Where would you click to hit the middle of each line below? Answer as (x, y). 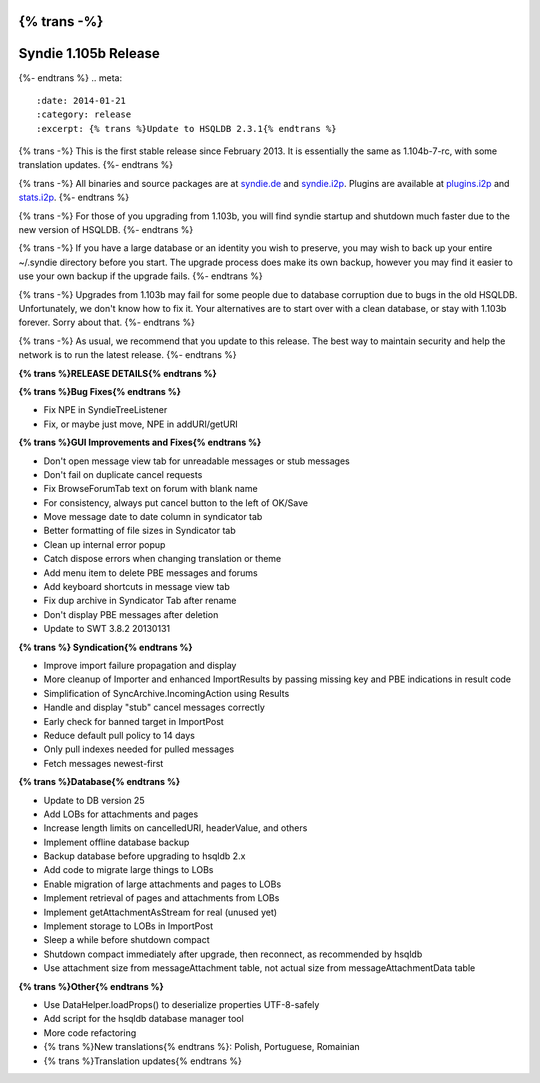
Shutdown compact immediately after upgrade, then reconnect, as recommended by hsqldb (233, 954)
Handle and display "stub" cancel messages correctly (154, 707)
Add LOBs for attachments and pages (121, 814)
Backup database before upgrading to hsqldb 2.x (144, 856)
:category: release (84, 114)
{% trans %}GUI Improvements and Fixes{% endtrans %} (140, 442)
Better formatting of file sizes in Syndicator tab (140, 531)
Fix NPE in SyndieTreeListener (105, 410)
